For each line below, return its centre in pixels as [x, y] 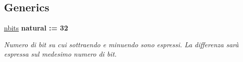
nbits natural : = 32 [36, 28]
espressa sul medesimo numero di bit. [60, 54]
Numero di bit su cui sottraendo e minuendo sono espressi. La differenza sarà [121, 44]
